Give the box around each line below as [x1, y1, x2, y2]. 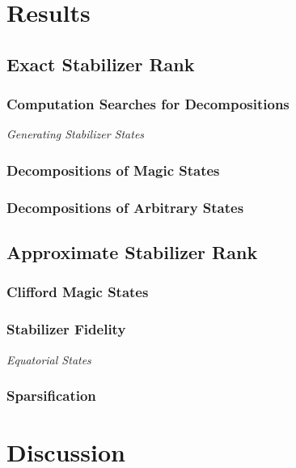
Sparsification [6, 385, 96, 406]
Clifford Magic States [6, 282, 149, 302]
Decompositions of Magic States [6, 160, 220, 180]
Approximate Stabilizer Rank [6, 240, 258, 265]
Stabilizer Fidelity [6, 319, 126, 339]
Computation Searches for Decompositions [6, 94, 290, 114]
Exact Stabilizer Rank [6, 51, 195, 76]
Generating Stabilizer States [6, 126, 145, 143]
